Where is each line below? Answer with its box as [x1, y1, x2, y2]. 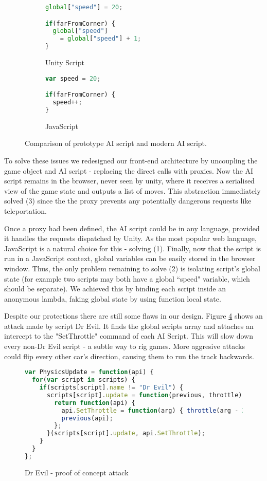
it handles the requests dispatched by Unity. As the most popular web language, [4, 233, 257, 244]
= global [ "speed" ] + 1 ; [60, 35, 141, 43]
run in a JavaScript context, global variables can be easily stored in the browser [4, 253, 256, 264]
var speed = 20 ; [45, 75, 101, 82]
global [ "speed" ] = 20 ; [45, 4, 123, 11]
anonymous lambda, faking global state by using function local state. [4, 293, 221, 304]
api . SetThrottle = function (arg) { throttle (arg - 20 [61, 406, 250, 414]
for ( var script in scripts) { [32, 376, 135, 384]
